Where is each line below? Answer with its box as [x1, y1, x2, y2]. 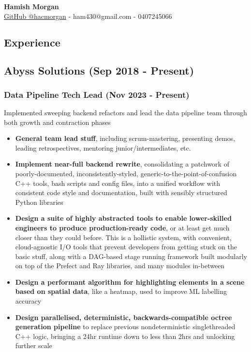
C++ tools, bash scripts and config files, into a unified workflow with [15, 178, 221, 188]
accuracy [15, 296, 42, 306]
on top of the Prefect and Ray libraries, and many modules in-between [15, 260, 225, 271]
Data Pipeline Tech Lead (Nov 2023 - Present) [4, 88, 190, 100]
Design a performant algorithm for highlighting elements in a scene [15, 276, 245, 287]
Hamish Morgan [4, 1, 59, 11]
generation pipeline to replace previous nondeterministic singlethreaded [15, 321, 236, 332]
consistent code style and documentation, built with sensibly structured [15, 187, 227, 198]
